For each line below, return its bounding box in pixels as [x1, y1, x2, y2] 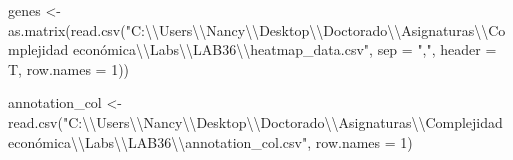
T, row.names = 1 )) [8, 58, 130, 79]
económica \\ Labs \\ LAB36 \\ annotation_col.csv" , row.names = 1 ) [8, 131, 413, 152]
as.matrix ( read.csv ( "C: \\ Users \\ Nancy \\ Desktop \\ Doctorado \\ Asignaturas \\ [8, 19, 489, 40]
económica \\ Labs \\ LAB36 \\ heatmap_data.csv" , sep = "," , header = [72, 39, 497, 60]
